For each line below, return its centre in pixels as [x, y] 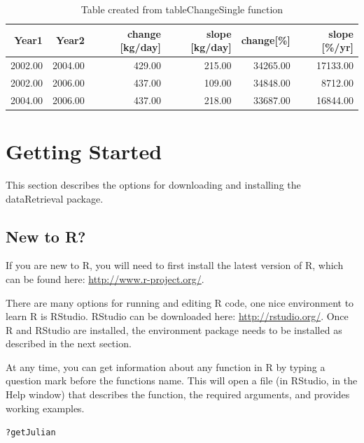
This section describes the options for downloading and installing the [153, 184]
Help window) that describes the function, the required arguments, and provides [178, 394]
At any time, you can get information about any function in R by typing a [166, 366]
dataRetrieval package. [55, 198]
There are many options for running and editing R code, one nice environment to [180, 302]
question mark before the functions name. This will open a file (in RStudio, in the [182, 380]
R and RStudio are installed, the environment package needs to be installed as [174, 329]
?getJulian [31, 433]
